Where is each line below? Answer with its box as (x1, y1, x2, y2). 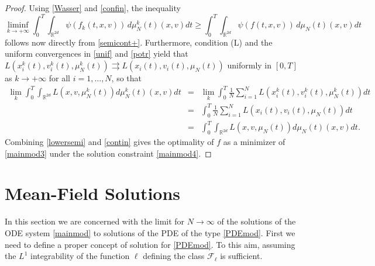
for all (49, 72, 71, 84)
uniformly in (227, 59, 272, 71)
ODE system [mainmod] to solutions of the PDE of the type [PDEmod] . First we (5, 226, 295, 239)
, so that (111, 72, 142, 84)
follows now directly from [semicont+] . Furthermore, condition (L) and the (5, 36, 273, 48)
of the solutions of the (217, 215, 296, 227)
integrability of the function (30, 250, 130, 262)
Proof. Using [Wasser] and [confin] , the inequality (5, 2, 181, 13)
